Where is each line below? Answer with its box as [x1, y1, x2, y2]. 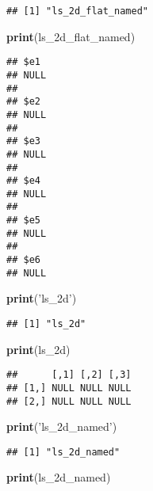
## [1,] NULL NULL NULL [6, 382, 132, 394]
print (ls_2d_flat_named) [6, 28, 136, 44]
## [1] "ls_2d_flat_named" [6, 6, 148, 17]
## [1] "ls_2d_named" [6, 446, 120, 458]
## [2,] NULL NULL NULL [6, 395, 132, 407]
